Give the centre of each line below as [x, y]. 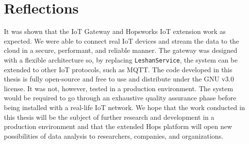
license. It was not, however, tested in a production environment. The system [119, 88]
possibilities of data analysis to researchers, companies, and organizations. [114, 136]
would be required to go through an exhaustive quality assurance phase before [120, 98]
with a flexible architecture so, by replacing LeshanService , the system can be [121, 59]
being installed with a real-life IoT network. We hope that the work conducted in [124, 107]
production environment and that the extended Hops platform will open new [118, 126]
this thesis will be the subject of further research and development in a [109, 117]
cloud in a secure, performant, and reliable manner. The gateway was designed [121, 50]
